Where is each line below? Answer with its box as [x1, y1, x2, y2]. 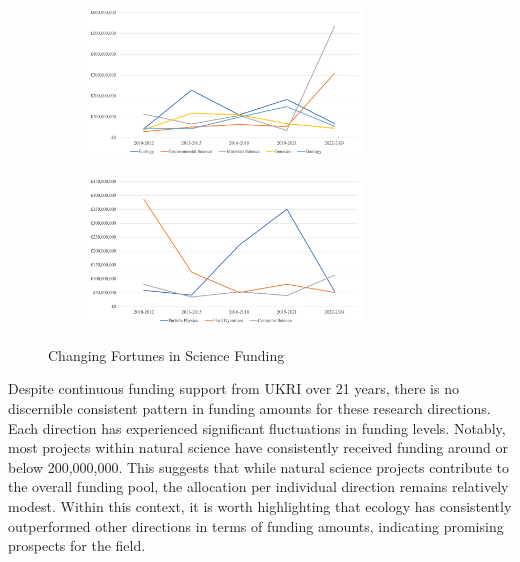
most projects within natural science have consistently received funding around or [8, 437, 508, 458]
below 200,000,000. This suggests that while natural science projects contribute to [8, 456, 510, 477]
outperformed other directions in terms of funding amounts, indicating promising [8, 515, 504, 536]
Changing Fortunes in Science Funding [48, 344, 285, 365]
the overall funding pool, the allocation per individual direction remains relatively [8, 476, 509, 497]
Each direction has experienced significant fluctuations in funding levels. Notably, [8, 417, 506, 438]
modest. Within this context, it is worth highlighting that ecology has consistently [8, 495, 512, 516]
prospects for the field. [8, 535, 146, 556]
